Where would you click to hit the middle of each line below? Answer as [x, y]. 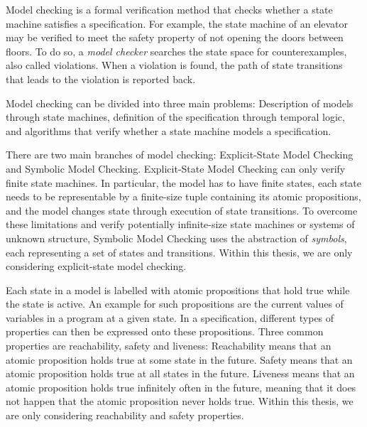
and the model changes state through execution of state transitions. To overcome [182, 210]
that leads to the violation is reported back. [101, 79]
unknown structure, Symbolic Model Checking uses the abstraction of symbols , [176, 238]
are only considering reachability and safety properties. [125, 415]
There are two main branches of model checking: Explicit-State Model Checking [180, 155]
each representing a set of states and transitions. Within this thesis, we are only [179, 252]
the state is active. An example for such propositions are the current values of [175, 304]
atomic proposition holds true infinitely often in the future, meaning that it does [181, 387]
